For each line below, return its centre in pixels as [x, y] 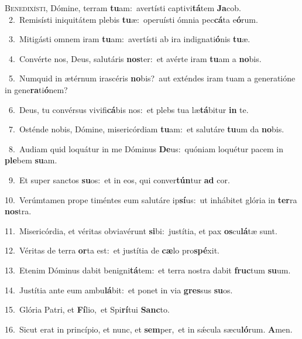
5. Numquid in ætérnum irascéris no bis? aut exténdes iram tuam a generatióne [152, 78]
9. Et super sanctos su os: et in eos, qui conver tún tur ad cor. [119, 179]
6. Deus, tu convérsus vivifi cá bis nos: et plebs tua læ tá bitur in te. [128, 109]
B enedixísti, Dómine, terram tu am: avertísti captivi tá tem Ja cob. [123, 8]
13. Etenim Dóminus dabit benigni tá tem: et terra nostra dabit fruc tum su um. [148, 270]
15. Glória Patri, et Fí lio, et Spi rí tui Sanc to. [87, 309]
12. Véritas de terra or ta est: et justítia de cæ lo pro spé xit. [112, 250]
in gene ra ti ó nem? [36, 89]
